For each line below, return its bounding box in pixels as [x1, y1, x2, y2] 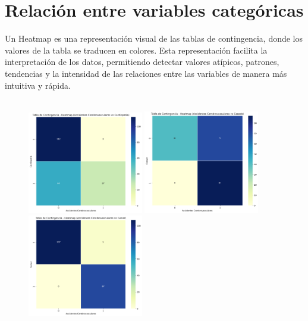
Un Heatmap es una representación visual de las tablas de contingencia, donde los [5, 32, 303, 45]
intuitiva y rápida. [5, 79, 71, 91]
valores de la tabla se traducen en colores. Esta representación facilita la [5, 43, 268, 56]
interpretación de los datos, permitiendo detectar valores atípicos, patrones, [5, 55, 279, 68]
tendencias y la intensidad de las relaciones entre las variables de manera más [5, 67, 287, 79]
